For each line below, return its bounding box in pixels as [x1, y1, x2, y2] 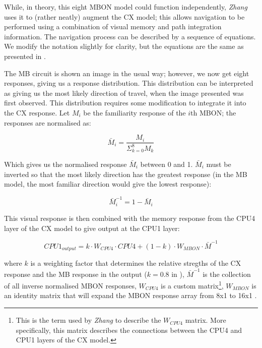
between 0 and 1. [140, 158, 193, 169]
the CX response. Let [4, 107, 70, 118]
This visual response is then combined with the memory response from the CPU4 [4, 212, 255, 223]
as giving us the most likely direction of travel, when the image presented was [4, 87, 244, 98]
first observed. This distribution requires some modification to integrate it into [4, 97, 246, 108]
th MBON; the [190, 107, 236, 118]
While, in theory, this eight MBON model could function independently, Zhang [4, 2, 247, 12]
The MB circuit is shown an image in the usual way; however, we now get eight [4, 68, 249, 78]
